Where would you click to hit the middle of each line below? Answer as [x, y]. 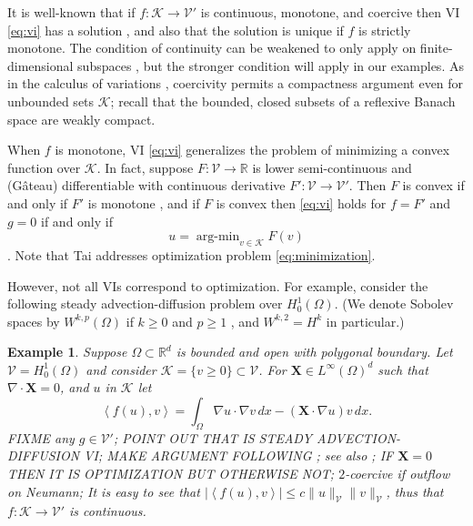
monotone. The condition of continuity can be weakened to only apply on [212, 48]
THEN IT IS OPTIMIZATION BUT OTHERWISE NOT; [171, 474]
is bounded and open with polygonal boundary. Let [314, 352]
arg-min [218, 237]
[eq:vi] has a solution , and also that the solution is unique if [176, 30]
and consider [121, 369]
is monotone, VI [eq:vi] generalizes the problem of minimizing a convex [252, 150]
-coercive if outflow [398, 474]
